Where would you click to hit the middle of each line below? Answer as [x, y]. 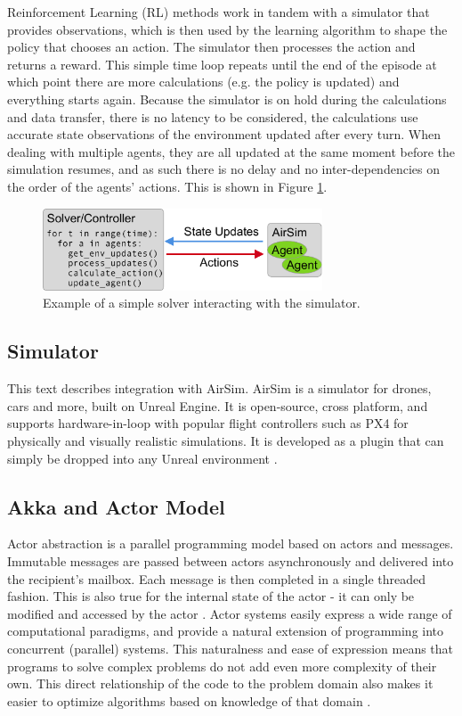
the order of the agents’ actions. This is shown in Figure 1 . [167, 186]
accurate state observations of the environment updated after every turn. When [224, 134]
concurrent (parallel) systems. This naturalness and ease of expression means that [231, 648]
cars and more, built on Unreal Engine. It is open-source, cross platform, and [218, 405]
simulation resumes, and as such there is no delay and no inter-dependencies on [223, 169]
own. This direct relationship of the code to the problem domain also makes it [220, 683]
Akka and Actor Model [116, 506]
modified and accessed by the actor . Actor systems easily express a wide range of [230, 613]
